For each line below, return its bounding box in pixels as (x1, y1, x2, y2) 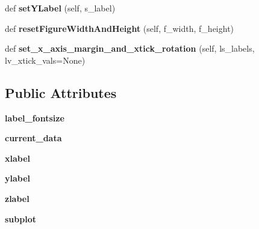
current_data (5, 132, 62, 144)
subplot (5, 212, 36, 225)
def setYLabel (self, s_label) (5, 2, 116, 14)
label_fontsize (5, 111, 64, 124)
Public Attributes (5, 83, 117, 102)
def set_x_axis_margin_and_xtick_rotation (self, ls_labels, (5, 42, 255, 55)
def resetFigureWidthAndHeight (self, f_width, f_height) (5, 22, 234, 34)
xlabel (5, 151, 31, 164)
